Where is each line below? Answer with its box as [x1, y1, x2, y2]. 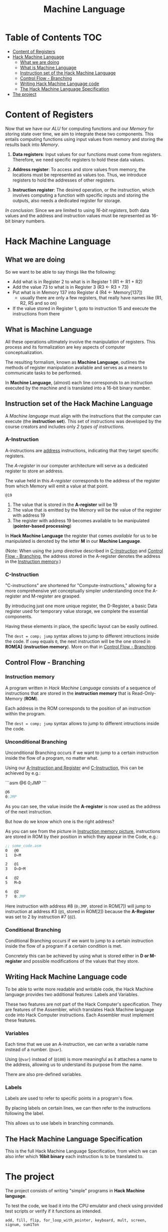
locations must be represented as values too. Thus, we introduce [12, 172, 147, 178]
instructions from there [12, 310, 60, 316]
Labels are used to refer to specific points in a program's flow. [5, 1095, 133, 1101]
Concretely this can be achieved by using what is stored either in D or [5, 953, 149, 959]
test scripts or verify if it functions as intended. [5, 1208, 102, 1214]
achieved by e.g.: [5, 770, 41, 776]
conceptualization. [5, 349, 44, 355]
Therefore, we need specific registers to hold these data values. [12, 156, 145, 162]
